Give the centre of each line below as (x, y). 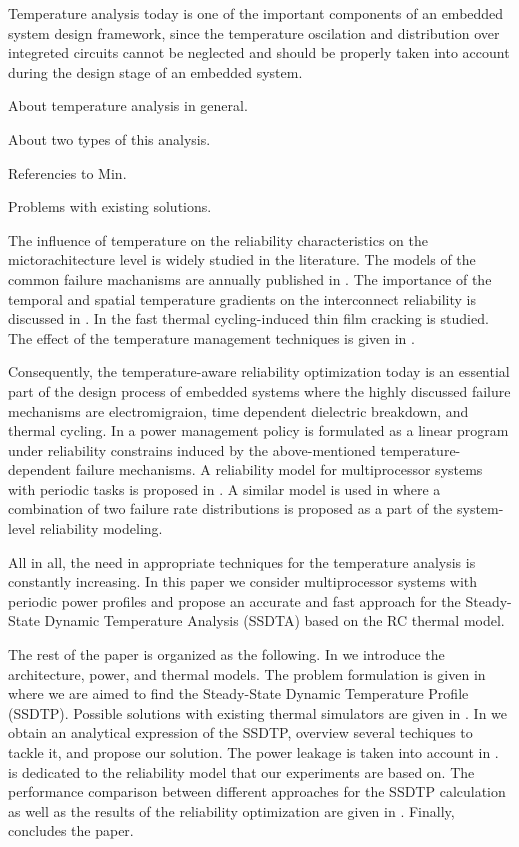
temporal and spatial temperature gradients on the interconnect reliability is (242, 298)
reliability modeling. (101, 528)
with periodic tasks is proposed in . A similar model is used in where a (224, 488)
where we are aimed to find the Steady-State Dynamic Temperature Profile (238, 693)
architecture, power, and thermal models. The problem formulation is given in (247, 673)
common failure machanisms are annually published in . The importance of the (250, 278)
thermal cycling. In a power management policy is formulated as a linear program (258, 430)
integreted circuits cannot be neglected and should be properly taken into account (259, 52)
